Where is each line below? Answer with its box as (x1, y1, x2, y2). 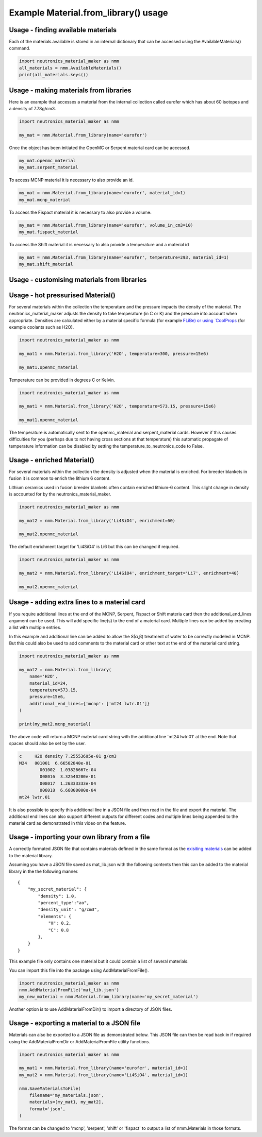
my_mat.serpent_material (19, 165, 79, 170)
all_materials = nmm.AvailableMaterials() (19, 65, 122, 70)
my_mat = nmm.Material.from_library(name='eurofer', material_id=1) (19, 190, 186, 196)
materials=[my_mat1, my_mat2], (29, 1099, 104, 1105)
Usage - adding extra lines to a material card (9, 598, 146, 607)
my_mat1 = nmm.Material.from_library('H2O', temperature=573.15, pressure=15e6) (19, 404, 216, 409)
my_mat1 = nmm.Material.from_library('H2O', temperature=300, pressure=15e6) (19, 351, 209, 356)
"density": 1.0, (38, 893, 77, 899)
